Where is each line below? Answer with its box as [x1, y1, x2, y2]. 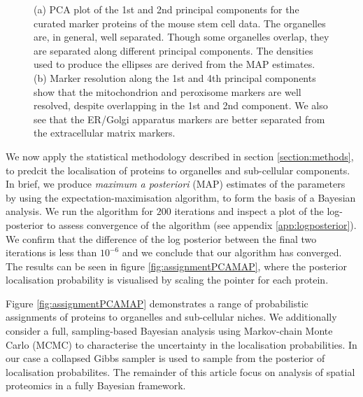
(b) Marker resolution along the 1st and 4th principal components [34, 70, 316, 85]
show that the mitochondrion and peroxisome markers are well [34, 84, 301, 99]
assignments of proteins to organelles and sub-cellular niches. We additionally [6, 309, 337, 324]
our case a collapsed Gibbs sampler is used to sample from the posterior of [6, 351, 325, 365]
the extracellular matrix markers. [34, 125, 176, 140]
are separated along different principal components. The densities [34, 43, 313, 57]
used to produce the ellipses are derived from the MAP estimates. [34, 57, 315, 71]
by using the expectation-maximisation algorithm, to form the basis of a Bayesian [6, 190, 356, 204]
